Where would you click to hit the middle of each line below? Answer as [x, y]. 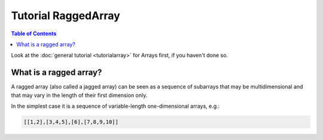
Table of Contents [34, 34]
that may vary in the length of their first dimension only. [79, 95]
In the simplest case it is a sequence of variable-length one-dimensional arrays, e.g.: [115, 106]
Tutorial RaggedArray [66, 16]
